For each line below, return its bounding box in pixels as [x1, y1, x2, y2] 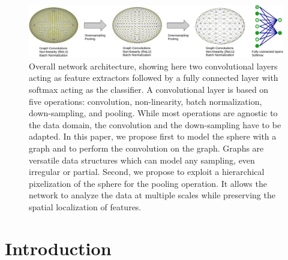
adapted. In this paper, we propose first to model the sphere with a [29, 130, 277, 143]
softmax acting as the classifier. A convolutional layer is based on [29, 83, 269, 95]
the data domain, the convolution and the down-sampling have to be [29, 118, 281, 131]
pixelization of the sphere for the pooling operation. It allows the [29, 177, 267, 189]
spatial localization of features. [29, 200, 142, 213]
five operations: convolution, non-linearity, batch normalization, [29, 95, 262, 107]
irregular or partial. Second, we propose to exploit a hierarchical [29, 165, 265, 178]
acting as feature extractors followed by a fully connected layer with [29, 71, 278, 84]
